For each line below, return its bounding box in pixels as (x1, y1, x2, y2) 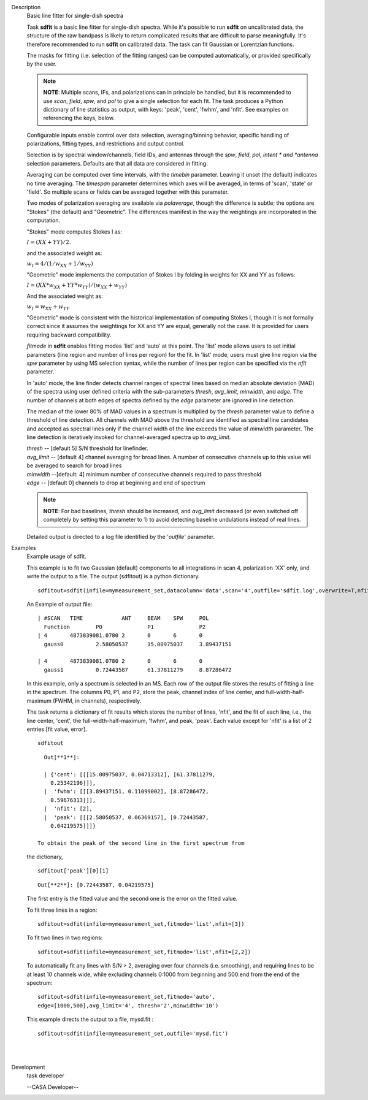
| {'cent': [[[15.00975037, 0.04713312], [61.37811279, (44, 771, 216, 778)
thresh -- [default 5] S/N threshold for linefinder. (26, 445, 148, 452)
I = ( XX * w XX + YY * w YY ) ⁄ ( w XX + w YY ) (26, 282, 128, 290)
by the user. (26, 60, 57, 67)
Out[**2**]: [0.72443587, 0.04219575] (37, 881, 155, 888)
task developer (26, 1072, 64, 1079)
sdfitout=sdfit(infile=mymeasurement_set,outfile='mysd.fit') (37, 1030, 229, 1037)
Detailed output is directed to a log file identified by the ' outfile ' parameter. (26, 533, 215, 540)
